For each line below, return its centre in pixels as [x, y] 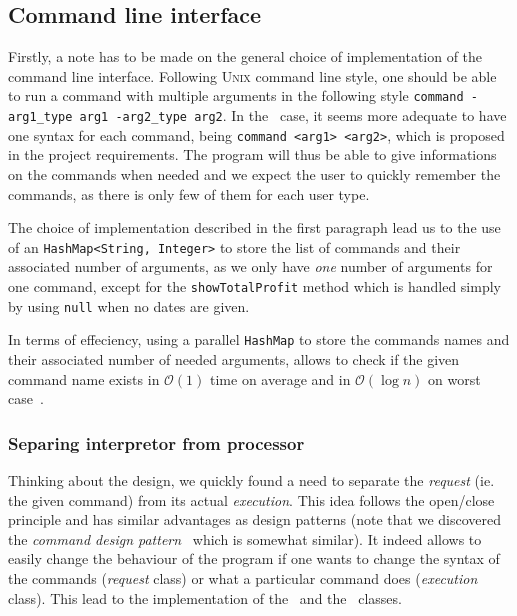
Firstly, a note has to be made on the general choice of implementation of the [245, 56]
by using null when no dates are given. [129, 305]
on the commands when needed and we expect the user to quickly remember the [254, 173]
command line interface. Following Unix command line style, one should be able [252, 75]
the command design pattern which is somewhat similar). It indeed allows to [245, 538]
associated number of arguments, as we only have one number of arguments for [250, 266]
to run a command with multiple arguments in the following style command [236, 95]
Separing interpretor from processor [156, 442]
